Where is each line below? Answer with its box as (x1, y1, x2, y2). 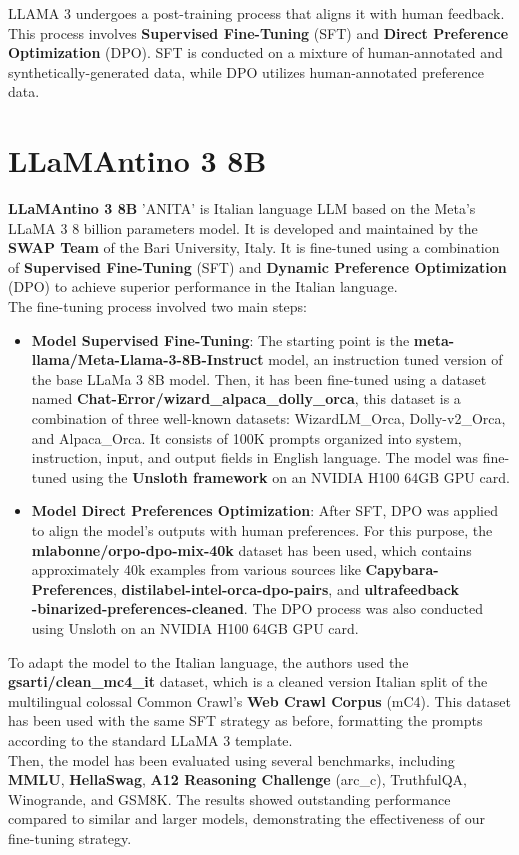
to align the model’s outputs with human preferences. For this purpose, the (31, 520, 493, 540)
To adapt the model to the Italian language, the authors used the (8, 651, 409, 672)
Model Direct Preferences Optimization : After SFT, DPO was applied (31, 500, 498, 521)
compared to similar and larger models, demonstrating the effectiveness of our (8, 808, 485, 829)
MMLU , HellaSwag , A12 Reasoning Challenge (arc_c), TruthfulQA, (8, 769, 467, 790)
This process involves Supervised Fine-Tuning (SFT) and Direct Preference (8, 22, 509, 43)
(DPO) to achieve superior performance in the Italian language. (8, 276, 398, 297)
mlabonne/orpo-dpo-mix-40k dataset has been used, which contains (31, 539, 472, 560)
